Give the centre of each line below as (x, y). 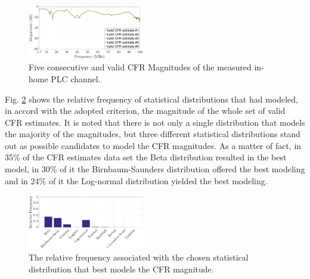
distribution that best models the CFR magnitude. (121, 269)
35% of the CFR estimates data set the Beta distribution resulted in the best (146, 157)
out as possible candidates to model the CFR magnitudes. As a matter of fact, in (153, 145)
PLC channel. (76, 78)
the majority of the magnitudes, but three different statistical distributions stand (153, 134)
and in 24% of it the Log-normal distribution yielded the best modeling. (136, 180)
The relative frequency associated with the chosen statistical (139, 257)
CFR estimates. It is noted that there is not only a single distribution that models (155, 122)
